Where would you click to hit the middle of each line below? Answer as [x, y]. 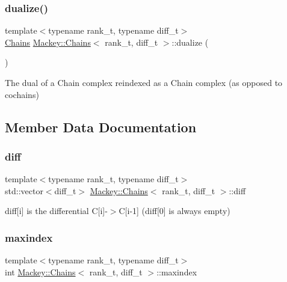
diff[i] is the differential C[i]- [56, 211]
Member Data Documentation [101, 127]
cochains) [22, 94]
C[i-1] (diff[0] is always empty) [174, 211]
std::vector [24, 190]
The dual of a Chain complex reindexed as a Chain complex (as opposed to [144, 82]
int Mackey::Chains [40, 271]
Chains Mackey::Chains [48, 42]
